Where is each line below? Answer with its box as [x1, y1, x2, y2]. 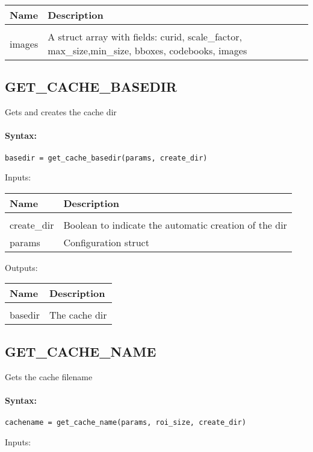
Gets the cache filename [5, 370, 93, 383]
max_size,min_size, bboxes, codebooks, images [48, 43, 247, 57]
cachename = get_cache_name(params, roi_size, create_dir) [5, 418, 246, 427]
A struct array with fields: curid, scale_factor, [48, 30, 242, 43]
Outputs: [5, 261, 38, 273]
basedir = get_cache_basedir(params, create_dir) [5, 153, 208, 162]
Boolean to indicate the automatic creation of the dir [63, 217, 287, 232]
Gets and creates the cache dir [5, 106, 117, 118]
